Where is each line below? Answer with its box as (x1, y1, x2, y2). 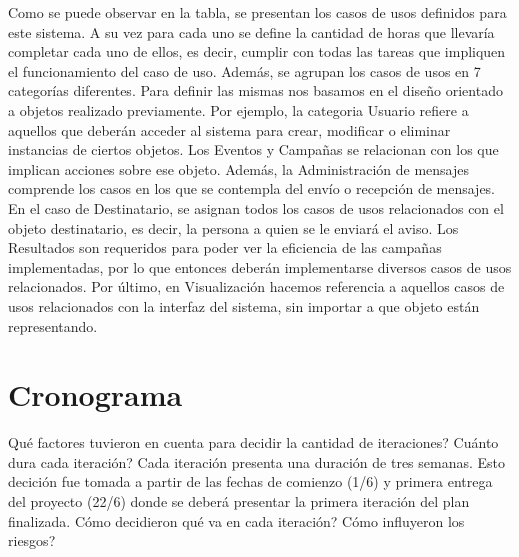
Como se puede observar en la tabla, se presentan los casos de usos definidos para (8, 2, 507, 22)
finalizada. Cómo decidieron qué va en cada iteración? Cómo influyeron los (8, 510, 465, 531)
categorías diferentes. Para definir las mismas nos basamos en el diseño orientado (8, 80, 503, 101)
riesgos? (8, 530, 56, 551)
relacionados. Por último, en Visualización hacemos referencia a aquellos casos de (8, 276, 505, 297)
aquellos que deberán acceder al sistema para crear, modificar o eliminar (8, 119, 451, 140)
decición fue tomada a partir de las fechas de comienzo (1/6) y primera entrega (8, 471, 493, 492)
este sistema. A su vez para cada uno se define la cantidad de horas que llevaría (8, 21, 495, 42)
